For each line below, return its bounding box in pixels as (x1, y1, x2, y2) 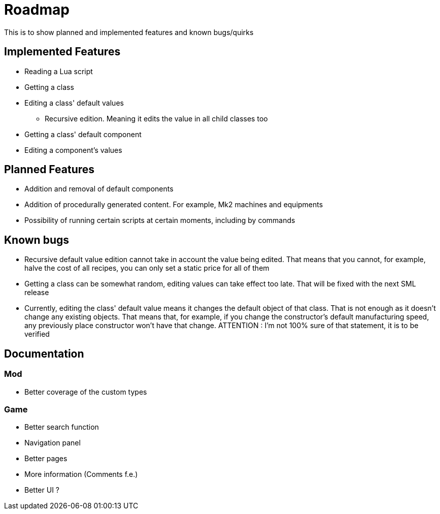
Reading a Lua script (24, 67, 93, 76)
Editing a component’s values (24, 145, 122, 154)
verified (24, 330, 50, 339)
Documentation (4, 347, 84, 360)
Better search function (24, 423, 99, 432)
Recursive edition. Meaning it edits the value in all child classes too (45, 114, 268, 123)
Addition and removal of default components (24, 184, 174, 194)
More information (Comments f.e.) (24, 470, 138, 479)
